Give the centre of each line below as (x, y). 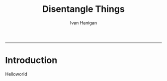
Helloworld (16, 74)
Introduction (31, 61)
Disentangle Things (83, 9)
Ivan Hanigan (83, 23)
